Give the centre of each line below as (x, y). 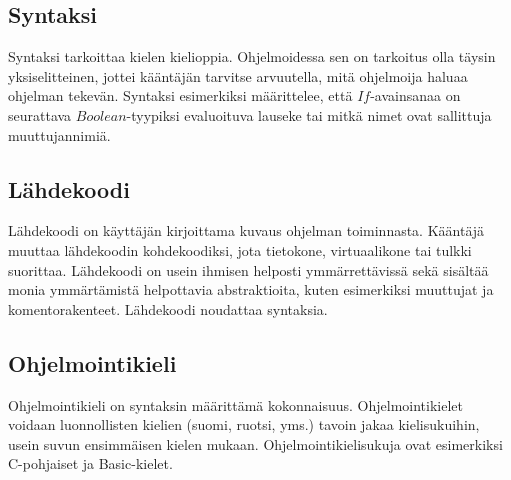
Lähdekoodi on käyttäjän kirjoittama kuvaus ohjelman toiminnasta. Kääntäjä (246, 230)
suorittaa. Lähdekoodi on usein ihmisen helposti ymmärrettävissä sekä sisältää (248, 269)
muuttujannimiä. (59, 134)
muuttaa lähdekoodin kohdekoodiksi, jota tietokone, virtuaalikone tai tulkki (240, 249)
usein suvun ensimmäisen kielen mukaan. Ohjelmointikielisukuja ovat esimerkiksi (255, 443)
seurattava (40, 114)
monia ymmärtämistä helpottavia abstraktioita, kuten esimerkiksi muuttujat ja (251, 289)
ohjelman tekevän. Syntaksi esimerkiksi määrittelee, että (180, 95)
